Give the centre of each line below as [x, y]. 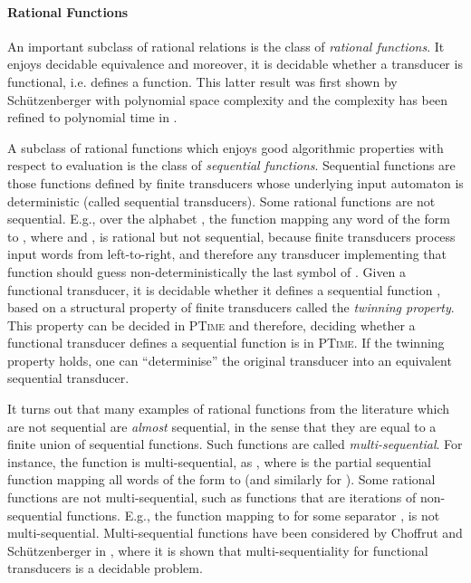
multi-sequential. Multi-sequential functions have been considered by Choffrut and [235, 533]
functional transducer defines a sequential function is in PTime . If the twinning [226, 343]
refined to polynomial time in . [92, 117]
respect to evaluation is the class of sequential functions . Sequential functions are [231, 165]
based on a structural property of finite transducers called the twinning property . [231, 307]
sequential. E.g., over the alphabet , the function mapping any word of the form [229, 219]
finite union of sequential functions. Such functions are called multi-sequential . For [235, 444]
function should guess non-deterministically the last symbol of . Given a [207, 271]
